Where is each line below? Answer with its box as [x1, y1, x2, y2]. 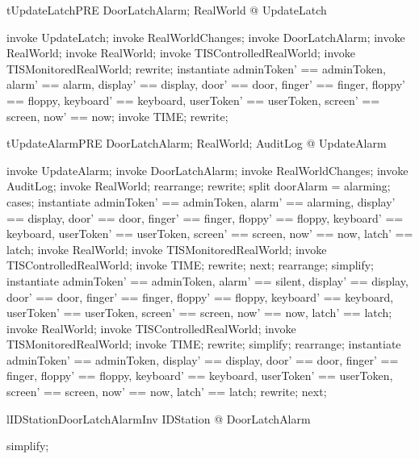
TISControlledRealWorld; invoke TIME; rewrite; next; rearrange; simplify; [6, 257, 375, 273]
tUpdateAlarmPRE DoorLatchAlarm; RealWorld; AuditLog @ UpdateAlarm [6, 135, 387, 152]
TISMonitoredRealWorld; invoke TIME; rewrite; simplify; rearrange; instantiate [6, 336, 401, 353]
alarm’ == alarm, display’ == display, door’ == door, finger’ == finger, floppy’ [6, 76, 405, 93]
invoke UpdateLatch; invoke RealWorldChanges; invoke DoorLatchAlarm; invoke [6, 28, 405, 45]
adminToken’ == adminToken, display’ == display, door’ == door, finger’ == [6, 351, 399, 368]
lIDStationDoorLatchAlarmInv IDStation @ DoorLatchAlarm [6, 410, 311, 427]
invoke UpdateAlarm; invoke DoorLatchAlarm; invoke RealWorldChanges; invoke [6, 161, 409, 178]
